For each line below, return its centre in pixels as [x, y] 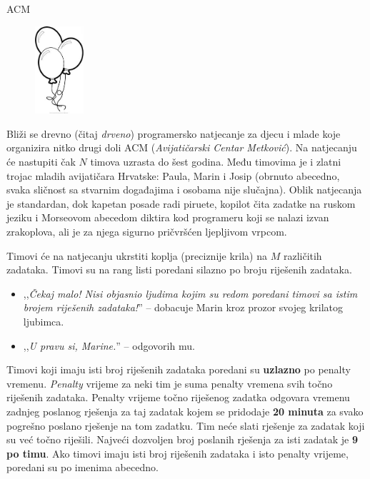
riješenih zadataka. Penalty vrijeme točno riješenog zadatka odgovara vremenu [178, 397]
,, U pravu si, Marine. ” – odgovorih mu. [109, 345]
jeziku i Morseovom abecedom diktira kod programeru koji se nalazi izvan [168, 217]
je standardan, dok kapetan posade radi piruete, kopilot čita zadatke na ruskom [181, 203]
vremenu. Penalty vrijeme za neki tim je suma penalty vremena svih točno [170, 383]
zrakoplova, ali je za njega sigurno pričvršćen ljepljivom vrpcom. [147, 231]
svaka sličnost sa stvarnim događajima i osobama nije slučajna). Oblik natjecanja [184, 190]
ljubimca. [44, 321]
